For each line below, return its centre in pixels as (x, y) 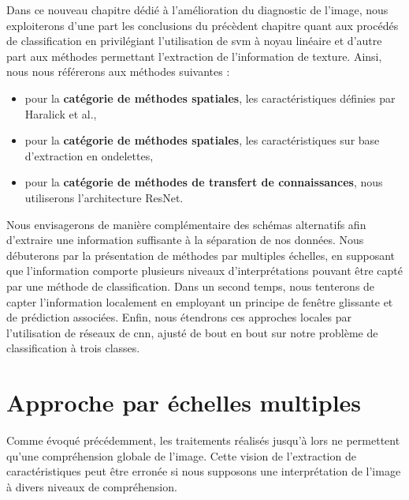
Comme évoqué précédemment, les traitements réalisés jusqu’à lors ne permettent (203, 440)
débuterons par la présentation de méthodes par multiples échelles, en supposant (201, 255)
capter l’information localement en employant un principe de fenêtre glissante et (200, 301)
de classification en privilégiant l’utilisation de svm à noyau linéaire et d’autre (194, 41)
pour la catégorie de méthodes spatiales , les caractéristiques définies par (210, 98)
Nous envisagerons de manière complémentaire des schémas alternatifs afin (186, 224)
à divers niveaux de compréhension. (92, 486)
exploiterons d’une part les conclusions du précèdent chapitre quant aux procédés (203, 25)
